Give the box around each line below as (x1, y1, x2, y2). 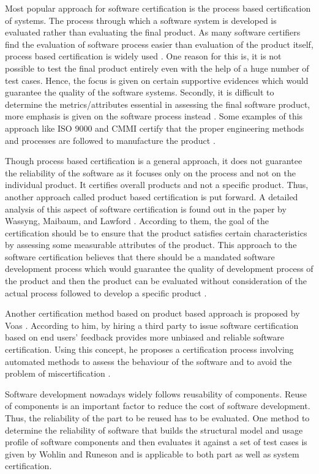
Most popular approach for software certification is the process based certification (5, 2, 311, 14)
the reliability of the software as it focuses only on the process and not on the (5, 166, 296, 179)
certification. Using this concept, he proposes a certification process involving (5, 343, 294, 356)
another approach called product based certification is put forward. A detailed (5, 190, 298, 203)
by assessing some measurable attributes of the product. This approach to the (5, 238, 297, 251)
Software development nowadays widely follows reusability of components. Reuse (5, 387, 307, 400)
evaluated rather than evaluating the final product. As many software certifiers (5, 26, 301, 39)
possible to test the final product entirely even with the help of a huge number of (5, 61, 309, 74)
